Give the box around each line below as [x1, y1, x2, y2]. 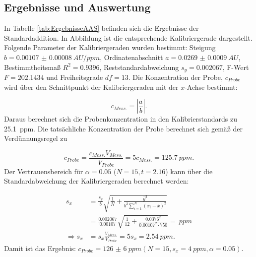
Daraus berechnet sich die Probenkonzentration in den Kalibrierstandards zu [4, 114, 238, 124]
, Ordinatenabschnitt [100, 52, 163, 62]
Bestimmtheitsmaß [4, 62, 61, 72]
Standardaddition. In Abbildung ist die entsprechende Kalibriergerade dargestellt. [4, 32, 253, 43]
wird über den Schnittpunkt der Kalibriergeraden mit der [4, 81, 179, 92]
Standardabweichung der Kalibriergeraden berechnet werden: [4, 176, 189, 186]
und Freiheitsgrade [46, 72, 103, 82]
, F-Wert [222, 62, 249, 72]
